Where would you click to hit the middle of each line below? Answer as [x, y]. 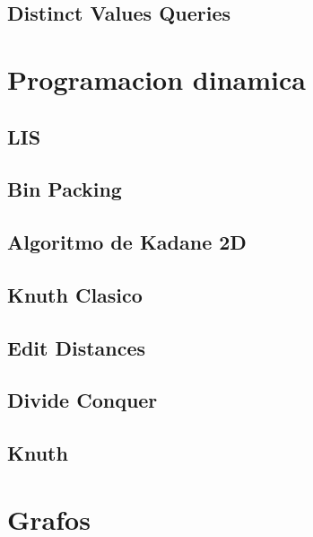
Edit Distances [77, 347]
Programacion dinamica [156, 79]
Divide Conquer [83, 400]
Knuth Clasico [75, 294]
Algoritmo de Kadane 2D [127, 242]
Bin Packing [65, 189]
